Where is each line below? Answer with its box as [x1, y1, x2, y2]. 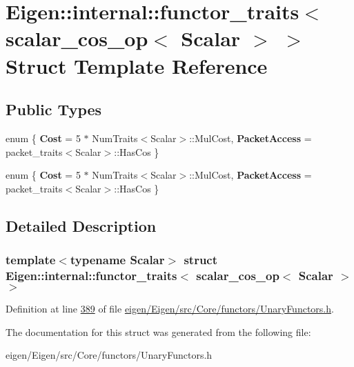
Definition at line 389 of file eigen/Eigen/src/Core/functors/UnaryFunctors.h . [6, 301, 334, 316]
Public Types [6, 99, 102, 120]
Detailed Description [6, 215, 157, 236]
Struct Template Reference [6, 51, 268, 79]
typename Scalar [70, 251, 165, 268]
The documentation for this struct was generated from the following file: [6, 324, 311, 339]
